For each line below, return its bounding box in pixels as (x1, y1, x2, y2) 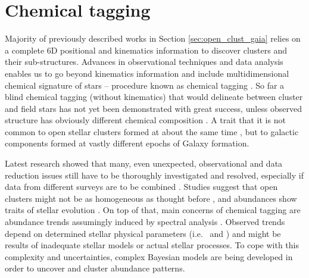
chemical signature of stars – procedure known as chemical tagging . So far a (5, 79, 285, 91)
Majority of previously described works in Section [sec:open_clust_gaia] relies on (5, 32, 301, 45)
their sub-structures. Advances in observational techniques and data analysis (5, 55, 283, 68)
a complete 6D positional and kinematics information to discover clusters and (5, 43, 287, 56)
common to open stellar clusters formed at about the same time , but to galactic (5, 125, 299, 138)
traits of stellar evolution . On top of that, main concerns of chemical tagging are (5, 204, 301, 216)
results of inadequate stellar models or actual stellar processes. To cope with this (5, 239, 299, 251)
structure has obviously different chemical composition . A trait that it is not (5, 114, 286, 126)
